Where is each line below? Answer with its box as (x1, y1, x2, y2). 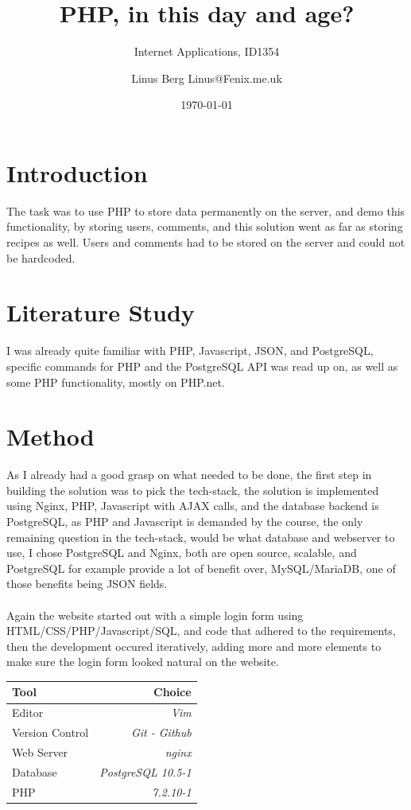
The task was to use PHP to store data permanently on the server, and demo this (6, 202, 405, 219)
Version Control (12, 724, 89, 741)
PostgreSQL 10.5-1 (99, 763, 192, 780)
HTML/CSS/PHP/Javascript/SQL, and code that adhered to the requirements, (6, 622, 396, 639)
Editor (12, 704, 44, 721)
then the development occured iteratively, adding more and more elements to (6, 637, 382, 654)
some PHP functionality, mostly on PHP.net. (6, 373, 225, 390)
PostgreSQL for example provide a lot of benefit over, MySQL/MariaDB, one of (6, 559, 396, 576)
